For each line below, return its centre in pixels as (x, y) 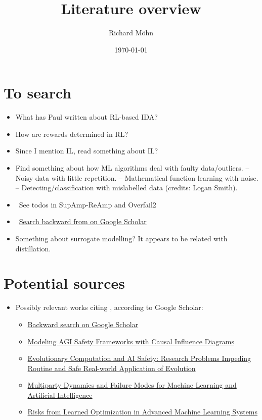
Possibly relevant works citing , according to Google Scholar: (109, 307)
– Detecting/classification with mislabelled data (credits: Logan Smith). (126, 188)
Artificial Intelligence (60, 395)
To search (38, 93)
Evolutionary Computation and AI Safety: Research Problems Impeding (139, 358)
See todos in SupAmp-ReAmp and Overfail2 (88, 204)
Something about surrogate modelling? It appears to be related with (121, 238)
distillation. (33, 248)
